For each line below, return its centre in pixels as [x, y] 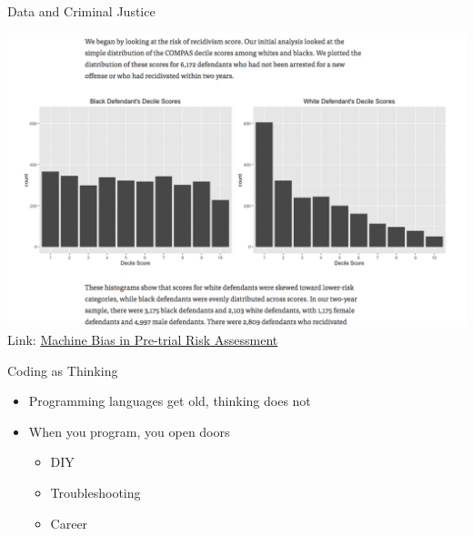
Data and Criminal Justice [81, 11]
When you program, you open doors [129, 431]
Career [69, 523]
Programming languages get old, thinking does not [170, 401]
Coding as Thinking [63, 370]
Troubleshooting [96, 493]
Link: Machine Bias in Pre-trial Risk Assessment [143, 340]
